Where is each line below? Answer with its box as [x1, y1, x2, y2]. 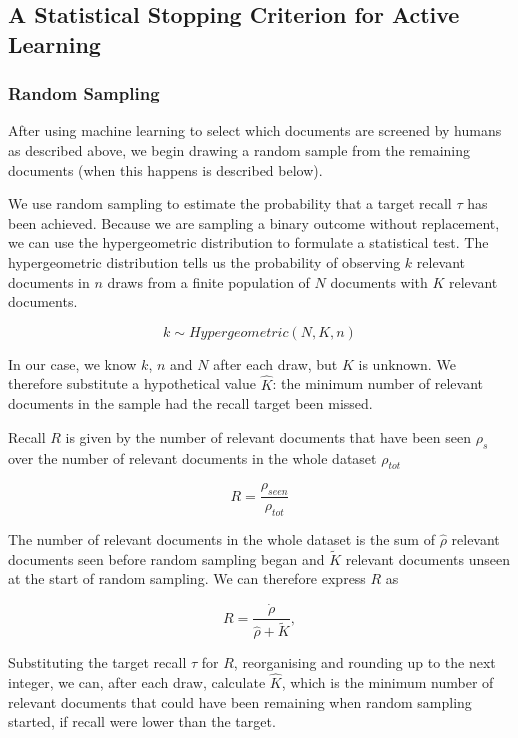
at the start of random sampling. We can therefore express [8, 568, 366, 589]
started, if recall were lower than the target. [8, 711, 276, 732]
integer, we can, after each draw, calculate [8, 672, 266, 693]
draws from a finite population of [107, 271, 310, 292]
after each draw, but [213, 353, 338, 374]
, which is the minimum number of [281, 672, 494, 693]
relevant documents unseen [345, 548, 510, 569]
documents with [330, 271, 428, 292]
